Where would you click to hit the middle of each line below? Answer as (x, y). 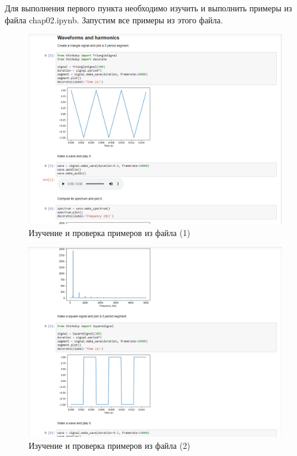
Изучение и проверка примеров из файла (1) (109, 232)
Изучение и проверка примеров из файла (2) (109, 445)
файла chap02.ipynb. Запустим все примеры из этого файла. (114, 19)
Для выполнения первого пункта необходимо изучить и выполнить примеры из (148, 8)
